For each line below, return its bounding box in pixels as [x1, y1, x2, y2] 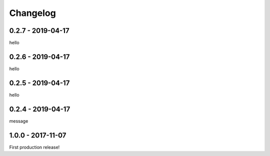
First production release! [9, 144, 60, 150]
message [9, 118, 28, 124]
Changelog [9, 7, 56, 18]
